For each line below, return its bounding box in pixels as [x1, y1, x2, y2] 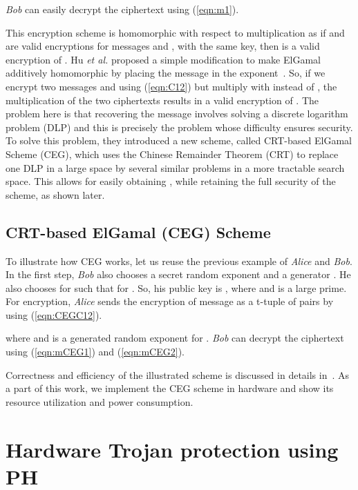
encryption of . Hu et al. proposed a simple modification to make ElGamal [6, 52, 321, 66]
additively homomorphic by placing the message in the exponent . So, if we [6, 66, 326, 80]
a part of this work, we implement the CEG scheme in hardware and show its [6, 381, 334, 395]
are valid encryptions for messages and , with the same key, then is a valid [6, 39, 320, 53]
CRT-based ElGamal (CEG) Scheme [6, 221, 271, 242]
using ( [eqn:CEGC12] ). [6, 307, 102, 322]
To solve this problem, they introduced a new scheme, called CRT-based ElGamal [6, 133, 352, 148]
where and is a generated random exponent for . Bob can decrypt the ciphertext [6, 331, 344, 345]
